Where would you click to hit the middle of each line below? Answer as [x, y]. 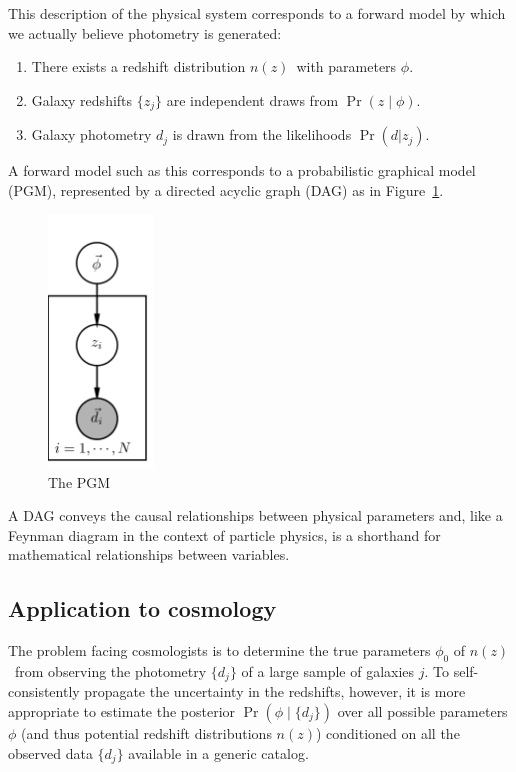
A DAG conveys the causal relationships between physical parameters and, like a [255, 515]
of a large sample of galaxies [328, 670]
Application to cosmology [142, 608]
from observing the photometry [110, 670]
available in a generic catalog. [218, 752]
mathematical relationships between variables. [149, 554]
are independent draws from [252, 99]
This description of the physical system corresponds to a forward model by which [257, 13]
